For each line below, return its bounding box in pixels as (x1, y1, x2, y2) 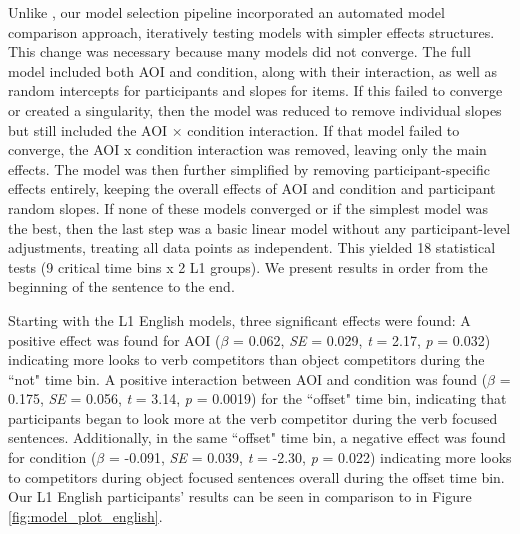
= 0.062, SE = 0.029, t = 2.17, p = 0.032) (233, 329, 491, 350)
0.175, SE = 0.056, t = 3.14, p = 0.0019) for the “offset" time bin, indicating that (8, 388, 507, 409)
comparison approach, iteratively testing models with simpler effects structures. (8, 21, 495, 42)
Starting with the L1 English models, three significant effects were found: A (8, 309, 471, 330)
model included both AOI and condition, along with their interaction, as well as (8, 60, 498, 81)
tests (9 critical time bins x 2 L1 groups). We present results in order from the (8, 256, 488, 277)
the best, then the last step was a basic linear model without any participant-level (8, 217, 511, 238)
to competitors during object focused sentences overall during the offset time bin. (8, 466, 505, 487)
